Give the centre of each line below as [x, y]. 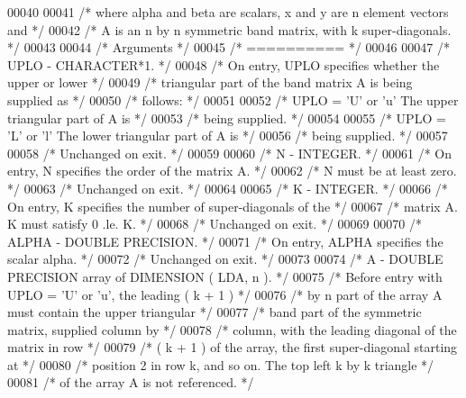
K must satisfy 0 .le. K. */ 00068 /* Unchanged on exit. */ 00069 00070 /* [215, 224]
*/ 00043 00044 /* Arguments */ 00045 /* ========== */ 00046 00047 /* [228, 47]
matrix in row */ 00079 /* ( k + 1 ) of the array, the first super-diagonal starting [233, 347]
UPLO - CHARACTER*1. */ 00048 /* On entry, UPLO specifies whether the [224, 64]
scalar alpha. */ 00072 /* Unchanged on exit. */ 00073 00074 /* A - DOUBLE [225, 259]
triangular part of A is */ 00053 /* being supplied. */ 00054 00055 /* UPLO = [227, 118]
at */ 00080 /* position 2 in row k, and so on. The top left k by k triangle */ [221, 364]
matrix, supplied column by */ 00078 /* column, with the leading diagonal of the [232, 329]
